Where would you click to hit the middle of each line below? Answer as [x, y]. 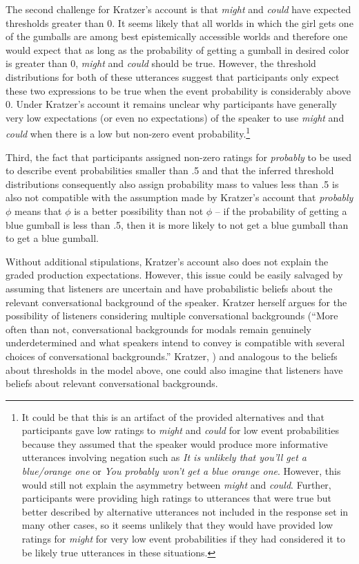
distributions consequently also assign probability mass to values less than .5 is [172, 184]
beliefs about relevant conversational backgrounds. [112, 383]
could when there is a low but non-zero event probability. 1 [128, 132]
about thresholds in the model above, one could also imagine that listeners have [174, 369]
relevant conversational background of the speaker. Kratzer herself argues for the [176, 302]
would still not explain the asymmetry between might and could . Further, [176, 484]
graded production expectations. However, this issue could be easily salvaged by [174, 275]
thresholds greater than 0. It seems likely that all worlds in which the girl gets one [179, 22]
